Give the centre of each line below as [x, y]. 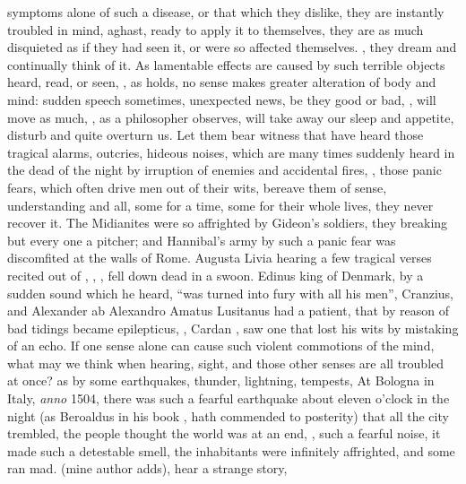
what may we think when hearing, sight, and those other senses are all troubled [226, 363]
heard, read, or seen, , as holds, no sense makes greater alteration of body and [222, 82]
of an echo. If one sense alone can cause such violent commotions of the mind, [221, 346]
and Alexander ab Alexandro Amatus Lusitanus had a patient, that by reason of [228, 311]
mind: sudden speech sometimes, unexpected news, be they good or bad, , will [222, 99]
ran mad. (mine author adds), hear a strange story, [147, 468]
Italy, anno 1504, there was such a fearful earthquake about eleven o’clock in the [229, 398]
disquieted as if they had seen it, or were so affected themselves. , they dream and [232, 47]
